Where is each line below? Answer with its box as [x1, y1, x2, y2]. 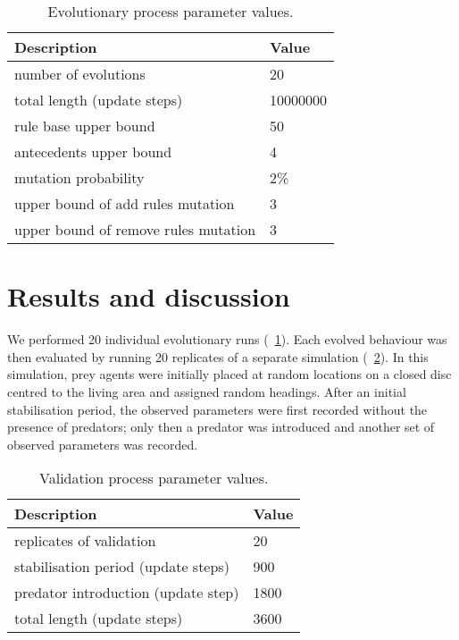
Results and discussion [7, 278, 290, 315]
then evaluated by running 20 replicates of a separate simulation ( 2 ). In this [7, 347, 429, 366]
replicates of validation [14, 530, 156, 552]
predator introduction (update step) [14, 582, 239, 603]
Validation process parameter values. [39, 467, 269, 489]
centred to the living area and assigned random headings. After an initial [7, 382, 406, 400]
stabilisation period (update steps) [14, 556, 229, 577]
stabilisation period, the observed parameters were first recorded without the [7, 400, 428, 418]
